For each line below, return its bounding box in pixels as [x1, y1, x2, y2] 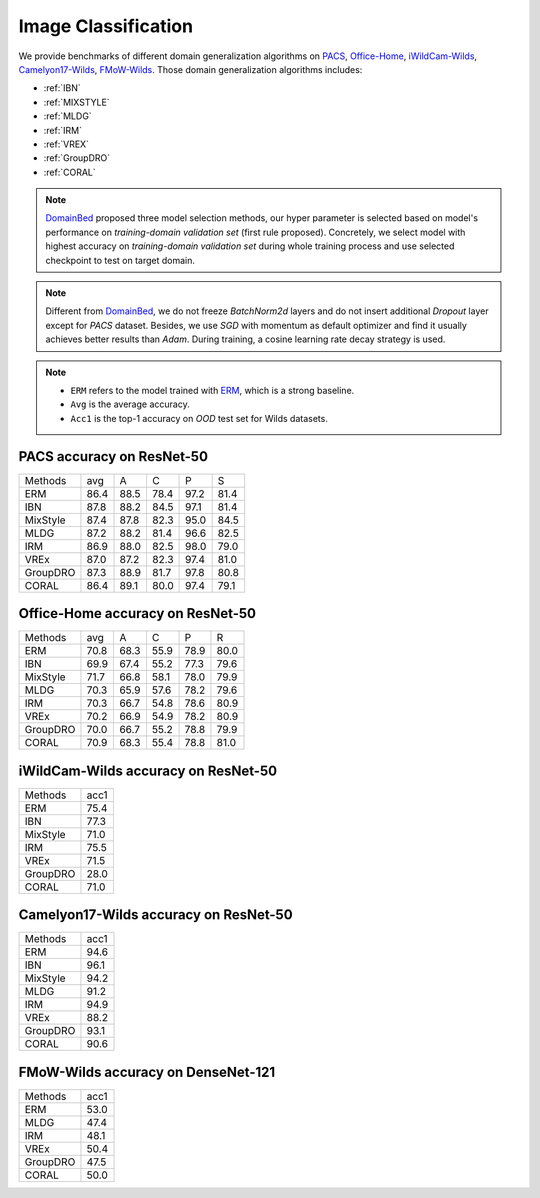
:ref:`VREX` [43, 138, 90, 150]
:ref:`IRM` [43, 124, 82, 136]
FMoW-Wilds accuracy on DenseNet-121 [18, 1063, 276, 1080]
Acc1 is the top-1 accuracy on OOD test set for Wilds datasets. [70, 412, 329, 424]
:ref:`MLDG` [43, 110, 92, 122]
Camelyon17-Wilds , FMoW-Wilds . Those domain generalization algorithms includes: [18, 63, 363, 75]
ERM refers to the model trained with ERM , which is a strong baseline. [70, 384, 355, 396]
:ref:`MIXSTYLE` [43, 96, 110, 108]
